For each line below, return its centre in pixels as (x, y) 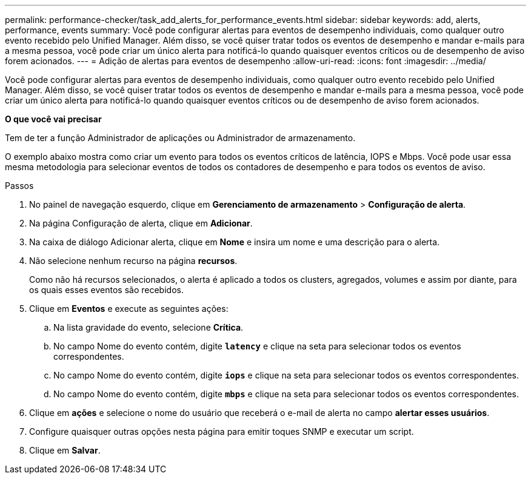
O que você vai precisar (53, 119)
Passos (19, 186)
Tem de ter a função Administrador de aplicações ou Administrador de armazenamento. (180, 138)
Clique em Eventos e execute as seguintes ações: (129, 309)
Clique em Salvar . (65, 450)
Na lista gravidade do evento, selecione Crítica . (149, 327)
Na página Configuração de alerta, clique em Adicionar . (141, 223)
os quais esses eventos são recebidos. (106, 290)
